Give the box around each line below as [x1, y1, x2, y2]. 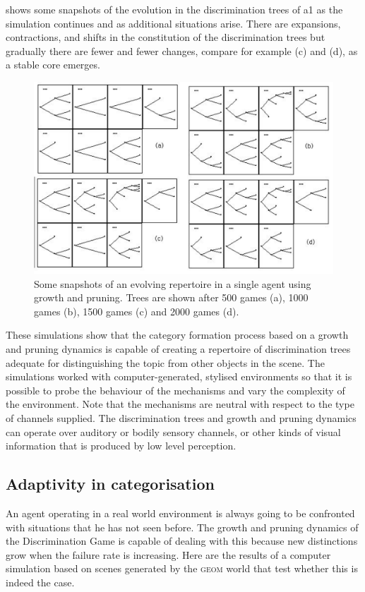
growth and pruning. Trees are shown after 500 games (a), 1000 [34, 290, 309, 305]
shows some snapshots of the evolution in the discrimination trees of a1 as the [6, 2, 343, 16]
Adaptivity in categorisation [6, 473, 215, 495]
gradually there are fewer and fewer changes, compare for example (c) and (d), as [6, 43, 358, 58]
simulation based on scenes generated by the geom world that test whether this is [6, 561, 358, 576]
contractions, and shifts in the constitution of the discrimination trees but [6, 30, 325, 44]
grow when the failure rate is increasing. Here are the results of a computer [6, 547, 331, 562]
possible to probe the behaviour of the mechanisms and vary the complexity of [6, 382, 345, 397]
